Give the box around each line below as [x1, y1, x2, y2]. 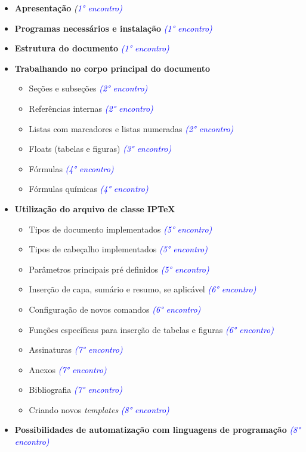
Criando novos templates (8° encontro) [29, 403, 169, 416]
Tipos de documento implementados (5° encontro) [29, 222, 212, 235]
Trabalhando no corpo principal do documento [14, 62, 211, 74]
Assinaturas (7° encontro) [29, 343, 123, 356]
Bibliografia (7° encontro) [29, 383, 122, 396]
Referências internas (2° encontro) [29, 102, 153, 114]
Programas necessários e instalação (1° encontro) [14, 22, 212, 34]
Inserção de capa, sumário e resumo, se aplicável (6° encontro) [29, 283, 256, 295]
